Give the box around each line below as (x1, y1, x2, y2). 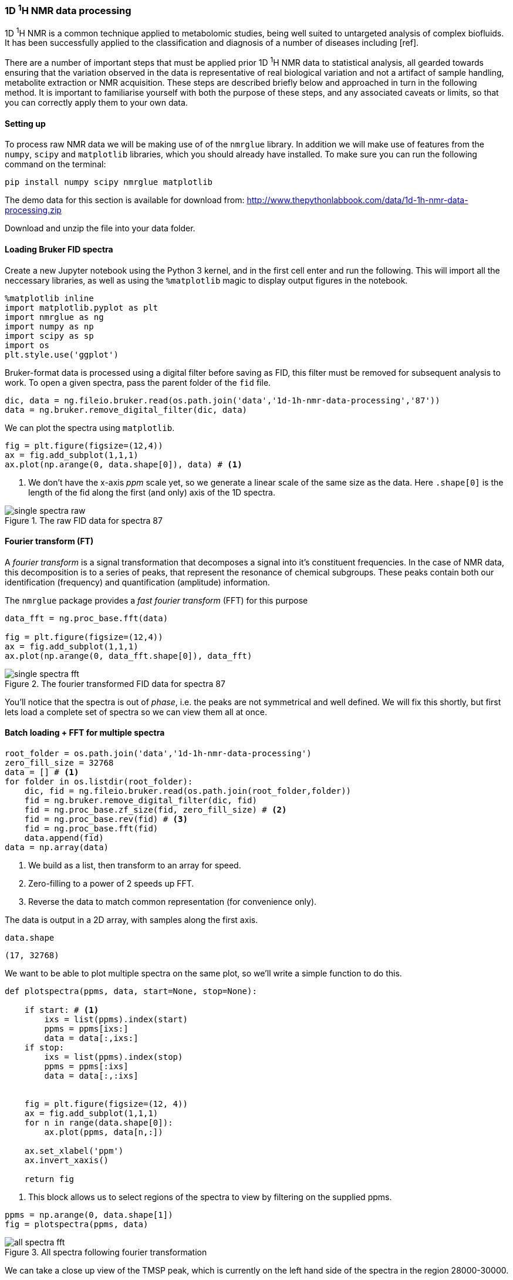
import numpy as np (5, 321, 94, 331)
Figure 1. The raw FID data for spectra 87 (5, 515, 163, 526)
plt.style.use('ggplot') (5, 349, 119, 359)
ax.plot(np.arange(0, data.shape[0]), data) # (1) (5, 459, 242, 469)
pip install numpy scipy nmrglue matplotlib (5, 177, 213, 187)
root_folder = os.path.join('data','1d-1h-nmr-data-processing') (5, 749, 312, 759)
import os (5, 340, 49, 350)
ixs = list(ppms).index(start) (44, 1015, 188, 1025)
